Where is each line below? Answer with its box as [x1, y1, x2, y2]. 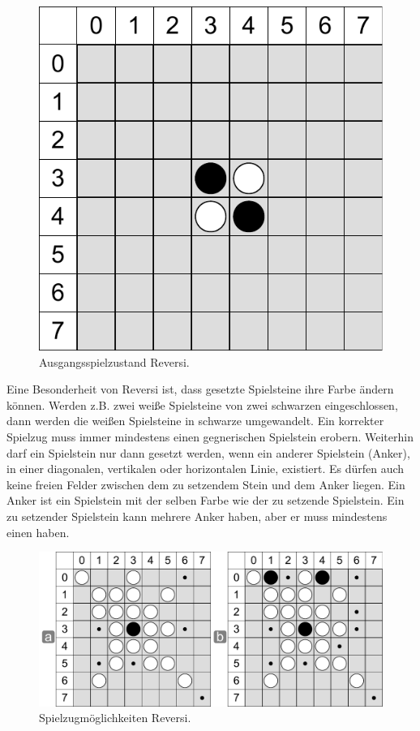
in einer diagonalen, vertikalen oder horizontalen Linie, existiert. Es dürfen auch [6, 460, 405, 477]
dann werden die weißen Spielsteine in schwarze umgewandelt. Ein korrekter [6, 412, 384, 429]
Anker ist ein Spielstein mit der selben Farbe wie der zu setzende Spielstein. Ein [6, 492, 405, 509]
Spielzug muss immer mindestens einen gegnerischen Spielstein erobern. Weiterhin [6, 428, 414, 445]
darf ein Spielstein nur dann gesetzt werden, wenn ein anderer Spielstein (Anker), [6, 444, 410, 461]
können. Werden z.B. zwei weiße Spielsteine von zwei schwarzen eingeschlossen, [6, 396, 398, 413]
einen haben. [6, 523, 70, 540]
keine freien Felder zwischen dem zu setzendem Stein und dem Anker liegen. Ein [6, 475, 405, 492]
